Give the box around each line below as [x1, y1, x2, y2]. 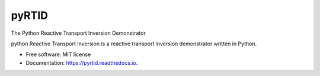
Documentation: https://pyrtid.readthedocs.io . [25, 59, 138, 66]
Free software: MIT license [25, 51, 91, 58]
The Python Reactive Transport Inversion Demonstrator [11, 29, 146, 37]
